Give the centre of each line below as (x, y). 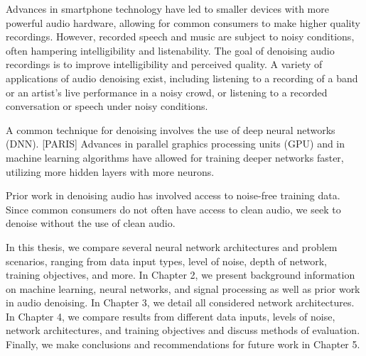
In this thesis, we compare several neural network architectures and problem (172, 246)
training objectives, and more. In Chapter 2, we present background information (181, 275)
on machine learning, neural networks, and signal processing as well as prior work (183, 288)
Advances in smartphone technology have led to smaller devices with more (167, 9)
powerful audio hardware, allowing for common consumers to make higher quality (183, 22)
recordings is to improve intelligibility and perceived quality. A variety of (164, 64)
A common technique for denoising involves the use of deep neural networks (171, 129)
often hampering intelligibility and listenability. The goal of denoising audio (170, 50)
